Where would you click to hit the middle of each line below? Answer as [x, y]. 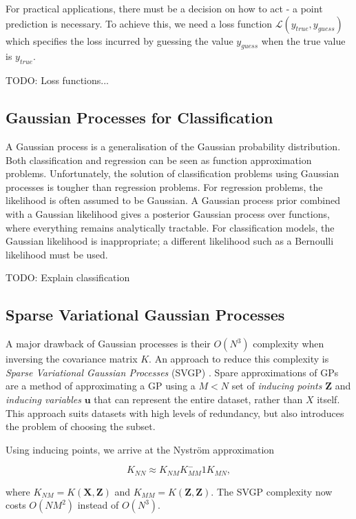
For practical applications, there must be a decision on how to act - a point [164, 8]
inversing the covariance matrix [72, 359]
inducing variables [44, 399]
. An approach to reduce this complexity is [239, 359]
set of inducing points [277, 386]
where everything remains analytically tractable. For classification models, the [170, 227]
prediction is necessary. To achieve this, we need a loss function [139, 23]
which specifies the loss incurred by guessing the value [119, 40]
